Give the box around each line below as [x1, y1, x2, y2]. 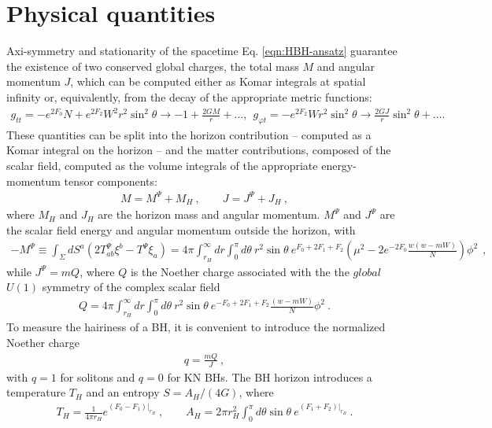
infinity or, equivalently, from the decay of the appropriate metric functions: [6, 88, 372, 105]
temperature [6, 384, 66, 400]
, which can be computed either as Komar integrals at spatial [70, 73, 366, 90]
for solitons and [60, 368, 135, 385]
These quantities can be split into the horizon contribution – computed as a [6, 126, 372, 142]
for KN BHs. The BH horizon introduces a [167, 368, 372, 385]
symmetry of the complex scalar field [42, 279, 220, 295]
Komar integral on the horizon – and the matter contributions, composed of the [6, 142, 391, 158]
